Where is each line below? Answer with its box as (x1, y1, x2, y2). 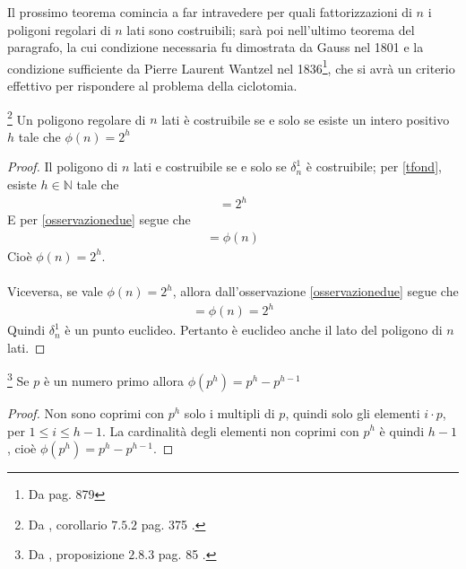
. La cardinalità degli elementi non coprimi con (101, 421, 359, 440)
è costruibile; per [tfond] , (306, 157, 442, 176)
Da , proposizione (28, 545, 125, 564)
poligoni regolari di (7, 20, 111, 39)
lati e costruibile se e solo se (133, 157, 287, 176)
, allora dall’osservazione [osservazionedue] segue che (172, 282, 459, 300)
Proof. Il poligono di (7, 157, 118, 176)
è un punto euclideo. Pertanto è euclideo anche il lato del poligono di (65, 320, 443, 339)
